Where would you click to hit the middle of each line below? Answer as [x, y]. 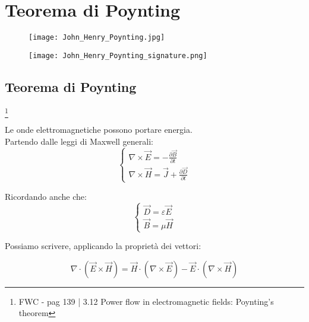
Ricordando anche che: [46, 196]
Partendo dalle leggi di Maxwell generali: [79, 141]
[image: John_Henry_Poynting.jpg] [97, 38]
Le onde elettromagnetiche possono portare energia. [99, 129]
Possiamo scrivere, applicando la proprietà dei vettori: [103, 246]
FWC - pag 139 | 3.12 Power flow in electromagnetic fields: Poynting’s [146, 301]
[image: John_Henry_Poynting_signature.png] [118, 55]
